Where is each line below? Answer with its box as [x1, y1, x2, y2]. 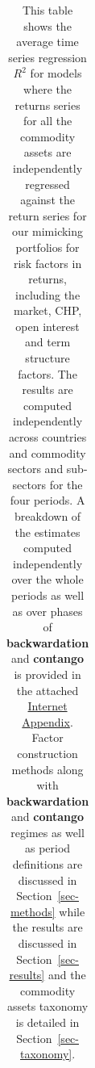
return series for [8, 207, 87, 224]
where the [23, 80, 72, 97]
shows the [23, 17, 72, 34]
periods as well [11, 586, 85, 603]
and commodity [9, 444, 86, 461]
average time [16, 33, 79, 50]
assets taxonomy [6, 998, 89, 1015]
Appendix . [22, 713, 73, 730]
